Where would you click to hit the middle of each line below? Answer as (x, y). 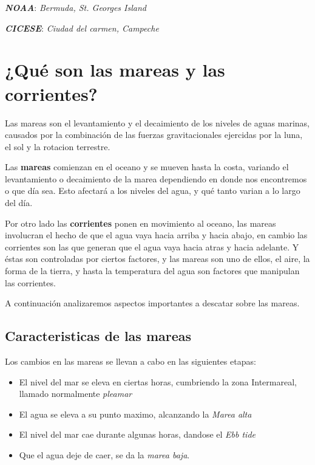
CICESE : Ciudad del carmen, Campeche (82, 28)
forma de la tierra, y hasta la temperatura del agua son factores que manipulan (152, 271)
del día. (19, 203)
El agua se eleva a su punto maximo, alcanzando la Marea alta (135, 414)
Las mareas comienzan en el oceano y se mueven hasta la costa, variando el (147, 167)
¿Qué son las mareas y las (115, 70)
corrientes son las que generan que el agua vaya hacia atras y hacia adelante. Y (152, 246)
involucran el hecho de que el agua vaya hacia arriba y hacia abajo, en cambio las (156, 235)
